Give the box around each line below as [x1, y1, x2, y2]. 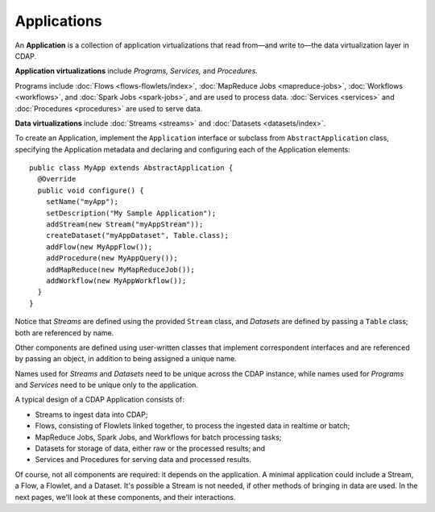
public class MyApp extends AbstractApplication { [29, 164, 234, 173]
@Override [37, 174, 77, 184]
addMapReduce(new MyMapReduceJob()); [45, 264, 195, 274]
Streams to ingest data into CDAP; [35, 410, 148, 419]
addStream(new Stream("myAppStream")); [45, 220, 204, 229]
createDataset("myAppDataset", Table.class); [45, 231, 230, 240]
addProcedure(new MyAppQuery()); [45, 254, 179, 263]
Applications [14, 12, 102, 30]
